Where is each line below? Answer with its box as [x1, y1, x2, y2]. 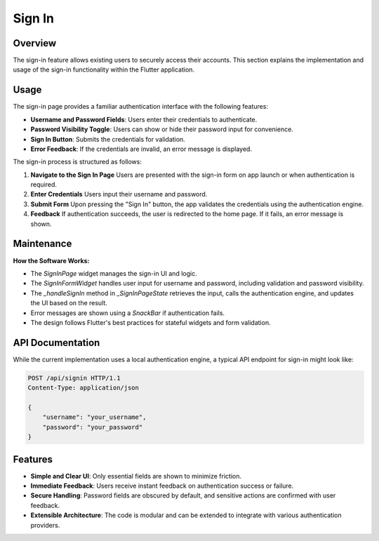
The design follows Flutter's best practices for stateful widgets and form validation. [30, 318, 271, 326]
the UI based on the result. [30, 299, 108, 307]
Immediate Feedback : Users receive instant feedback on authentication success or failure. [30, 481, 294, 490]
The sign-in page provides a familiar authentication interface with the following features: [13, 102, 268, 111]
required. [30, 180, 58, 189]
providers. [30, 521, 60, 529]
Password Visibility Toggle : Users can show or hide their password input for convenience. [30, 125, 294, 133]
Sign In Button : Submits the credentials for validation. [30, 135, 185, 143]
